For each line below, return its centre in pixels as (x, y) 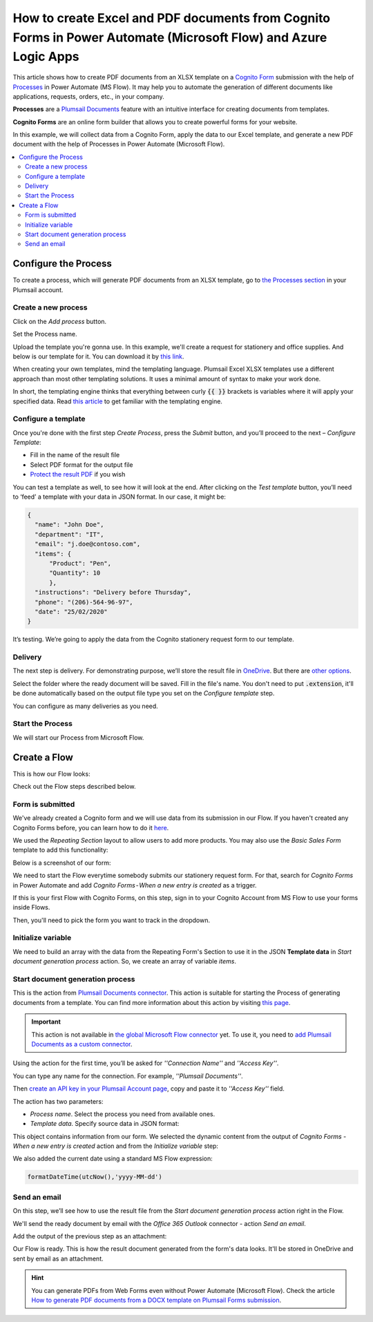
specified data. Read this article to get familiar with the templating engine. (117, 401)
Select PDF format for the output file (82, 464)
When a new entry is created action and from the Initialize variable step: (116, 1146)
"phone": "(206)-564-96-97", (84, 602)
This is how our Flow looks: (51, 774)
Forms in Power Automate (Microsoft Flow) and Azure (170, 37)
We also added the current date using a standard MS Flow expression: (113, 1159)
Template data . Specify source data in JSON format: (105, 1124)
